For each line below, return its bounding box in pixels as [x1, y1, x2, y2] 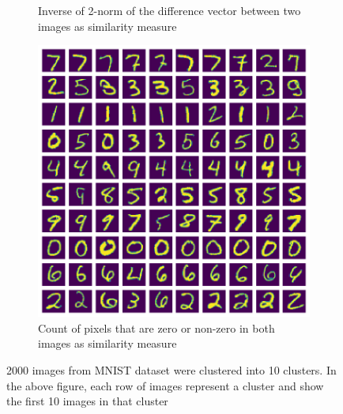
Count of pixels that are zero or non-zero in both [38, 319, 275, 336]
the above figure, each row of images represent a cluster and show [6, 377, 324, 393]
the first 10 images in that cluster [6, 393, 168, 409]
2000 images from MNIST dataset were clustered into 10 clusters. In [6, 361, 337, 378]
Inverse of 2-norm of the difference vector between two [38, 2, 301, 18]
